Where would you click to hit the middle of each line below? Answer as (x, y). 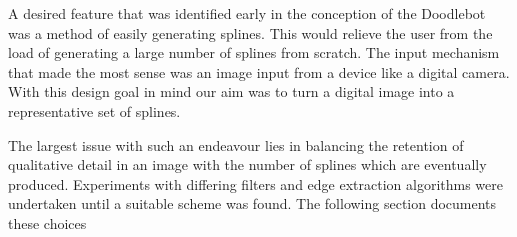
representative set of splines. (94, 110)
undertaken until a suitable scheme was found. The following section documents (252, 203)
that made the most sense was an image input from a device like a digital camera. (259, 71)
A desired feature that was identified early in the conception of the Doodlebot (247, 13)
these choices (47, 222)
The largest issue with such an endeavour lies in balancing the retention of (236, 144)
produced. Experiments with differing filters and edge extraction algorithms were (255, 183)
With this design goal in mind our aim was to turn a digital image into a (231, 91)
